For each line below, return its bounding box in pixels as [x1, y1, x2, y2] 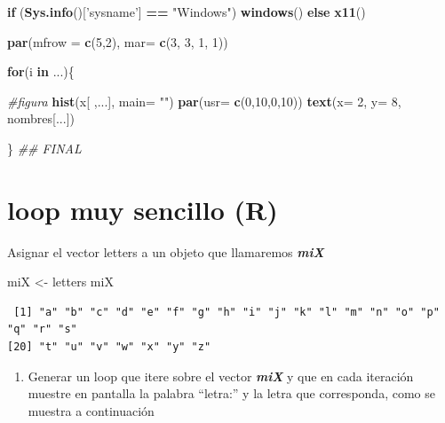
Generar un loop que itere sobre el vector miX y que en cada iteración [28, 366, 414, 385]
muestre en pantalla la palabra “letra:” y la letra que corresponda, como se [28, 384, 435, 403]
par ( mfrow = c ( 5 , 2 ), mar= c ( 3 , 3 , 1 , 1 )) [7, 32, 228, 51]
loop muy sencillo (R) [7, 191, 278, 227]
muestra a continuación [28, 401, 155, 419]
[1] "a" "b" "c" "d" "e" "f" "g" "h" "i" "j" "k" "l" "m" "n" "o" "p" [13, 305, 440, 318]
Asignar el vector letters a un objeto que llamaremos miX [7, 242, 324, 261]
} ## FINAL [7, 138, 82, 157]
